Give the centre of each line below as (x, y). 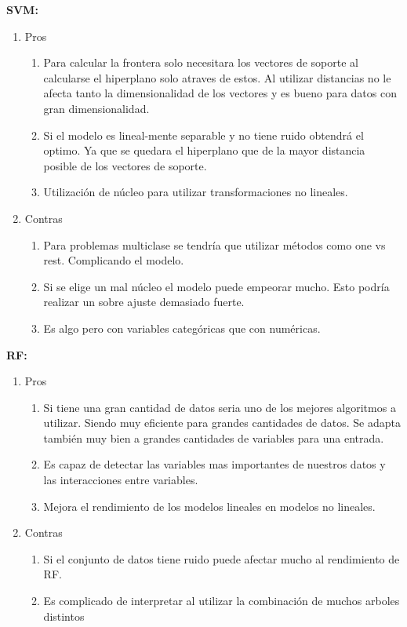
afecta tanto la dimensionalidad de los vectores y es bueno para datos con (220, 93)
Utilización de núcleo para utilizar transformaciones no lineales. (196, 192)
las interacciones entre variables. (121, 480)
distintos (64, 616)
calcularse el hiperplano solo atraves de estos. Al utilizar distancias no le (217, 77)
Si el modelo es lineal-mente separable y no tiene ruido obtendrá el (203, 135)
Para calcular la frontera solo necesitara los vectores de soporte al (201, 62)
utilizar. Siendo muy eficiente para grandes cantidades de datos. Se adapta (222, 423)
